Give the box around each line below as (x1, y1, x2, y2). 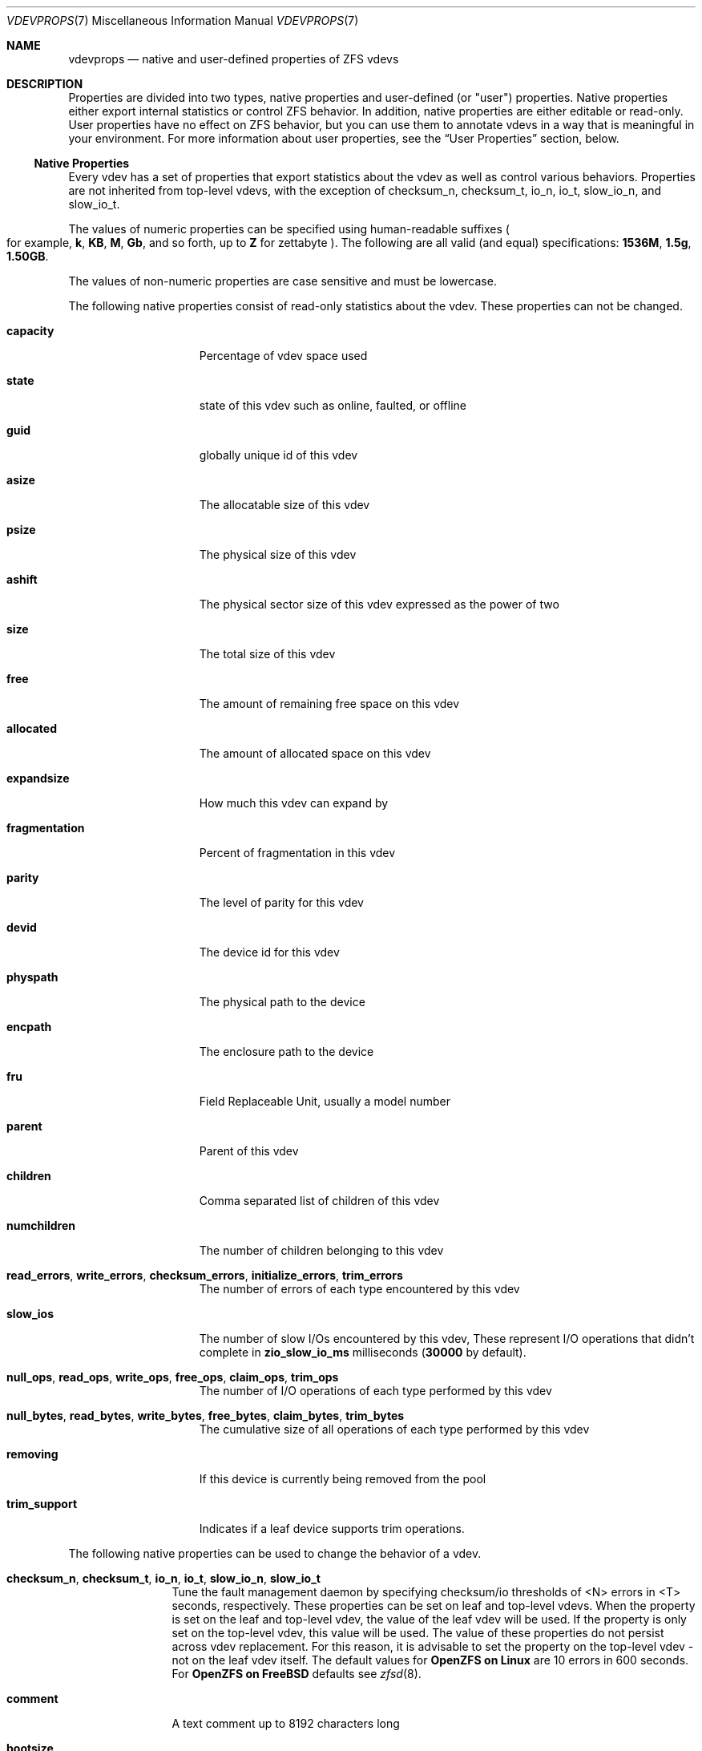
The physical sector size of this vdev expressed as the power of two (199, 597, 559, 611)
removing (6, 1447, 58, 1461)
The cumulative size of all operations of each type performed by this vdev (199, 1422, 590, 1436)
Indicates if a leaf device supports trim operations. (199, 1522, 465, 1535)
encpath (6, 1020, 52, 1033)
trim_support (6, 1497, 78, 1510)
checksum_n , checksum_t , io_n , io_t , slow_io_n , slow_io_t (6, 1571, 321, 1585)
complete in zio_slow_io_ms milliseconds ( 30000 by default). (199, 1345, 526, 1359)
